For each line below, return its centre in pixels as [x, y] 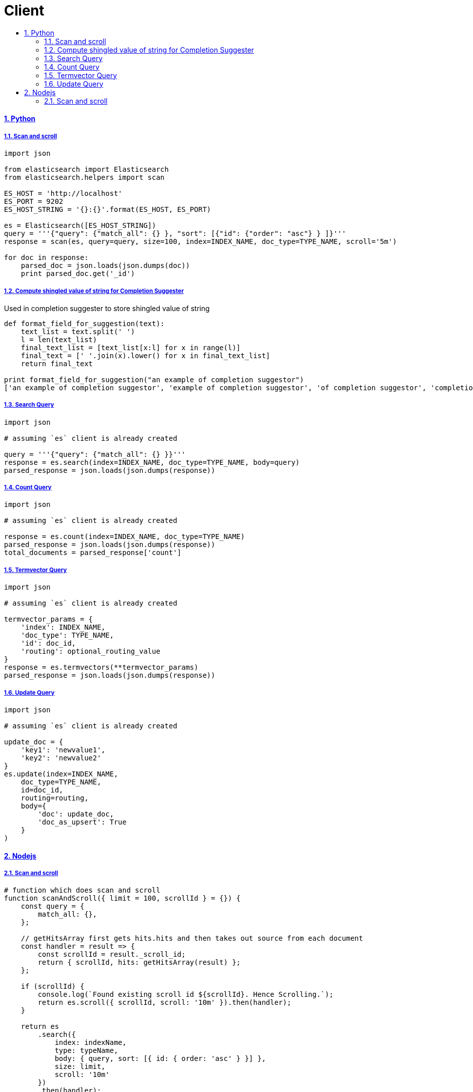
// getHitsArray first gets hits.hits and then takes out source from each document [192, 938]
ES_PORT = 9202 [34, 202]
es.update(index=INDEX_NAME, [61, 774]
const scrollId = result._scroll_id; [112, 954]
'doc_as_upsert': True [82, 822]
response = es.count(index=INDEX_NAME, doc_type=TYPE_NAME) [125, 537]
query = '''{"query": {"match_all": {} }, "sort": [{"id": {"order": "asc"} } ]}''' [175, 234]
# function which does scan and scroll [82, 890]
